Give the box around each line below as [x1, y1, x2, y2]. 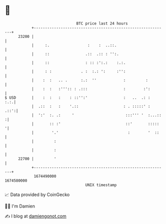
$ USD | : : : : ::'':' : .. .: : [4, 95, 150, 100]
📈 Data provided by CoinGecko [4, 192, 70, 198]
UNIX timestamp [85, 182, 117, 188]
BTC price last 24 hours [76, 21, 128, 26]
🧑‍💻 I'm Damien [4, 203, 35, 209]
